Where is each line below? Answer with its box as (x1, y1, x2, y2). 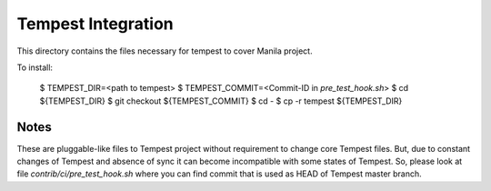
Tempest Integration (16, 14, 174, 34)
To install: (16, 62, 54, 73)
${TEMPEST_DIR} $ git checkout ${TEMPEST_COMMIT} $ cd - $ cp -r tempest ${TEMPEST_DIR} (39, 95, 403, 106)
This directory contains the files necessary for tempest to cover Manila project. (16, 45, 313, 56)
